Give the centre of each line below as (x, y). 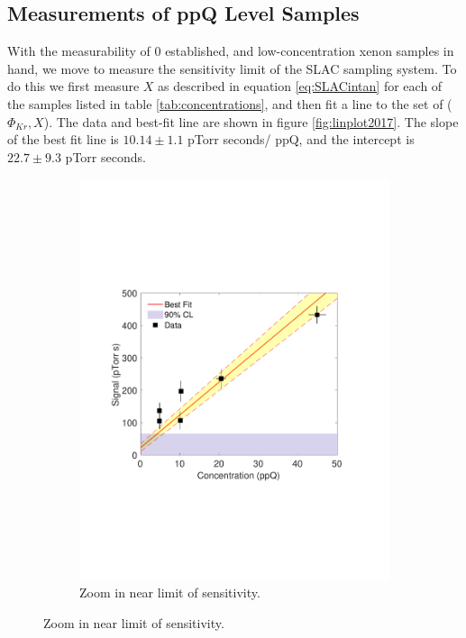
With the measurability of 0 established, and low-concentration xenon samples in (231, 51)
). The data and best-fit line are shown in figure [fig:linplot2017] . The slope (251, 121)
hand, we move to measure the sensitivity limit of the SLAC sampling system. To (232, 68)
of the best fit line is (63, 139)
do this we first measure (73, 86)
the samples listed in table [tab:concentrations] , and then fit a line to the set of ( (230, 103)
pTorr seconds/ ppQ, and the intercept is (301, 139)
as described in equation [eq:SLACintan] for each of (300, 86)
